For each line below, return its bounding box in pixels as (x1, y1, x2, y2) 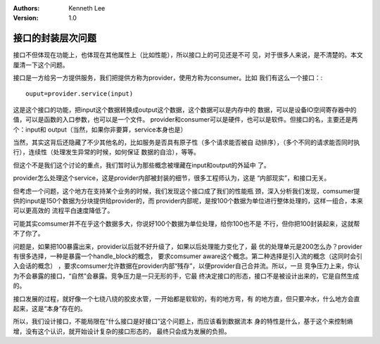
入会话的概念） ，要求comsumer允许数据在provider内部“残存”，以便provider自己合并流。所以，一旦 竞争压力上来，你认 (13, 262, 360, 270)
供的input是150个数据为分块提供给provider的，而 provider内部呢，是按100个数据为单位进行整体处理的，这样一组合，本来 (13, 196, 364, 205)
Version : (13, 14, 39, 23)
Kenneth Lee (68, 4, 106, 12)
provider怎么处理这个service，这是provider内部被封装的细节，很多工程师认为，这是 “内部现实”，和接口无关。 (13, 174, 331, 182)
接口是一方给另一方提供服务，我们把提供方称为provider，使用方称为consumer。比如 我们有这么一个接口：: (13, 74, 323, 82)
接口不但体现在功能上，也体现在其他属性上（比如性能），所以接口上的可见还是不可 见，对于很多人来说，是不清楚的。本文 (13, 51, 363, 59)
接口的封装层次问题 (13, 32, 96, 44)
